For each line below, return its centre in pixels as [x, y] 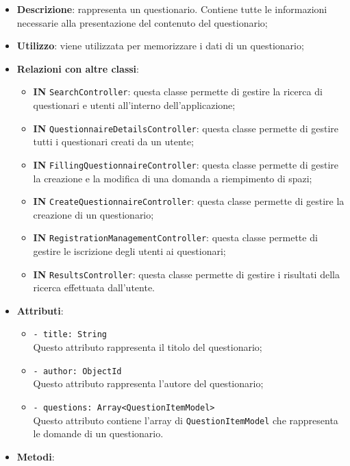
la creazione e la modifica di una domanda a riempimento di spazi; [173, 178]
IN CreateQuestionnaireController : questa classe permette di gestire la [189, 201]
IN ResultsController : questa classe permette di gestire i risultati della [186, 274]
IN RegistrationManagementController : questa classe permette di [175, 237]
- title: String [70, 335]
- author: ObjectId [77, 371]
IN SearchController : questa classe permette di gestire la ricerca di [178, 91]
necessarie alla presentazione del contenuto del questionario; [142, 22]
